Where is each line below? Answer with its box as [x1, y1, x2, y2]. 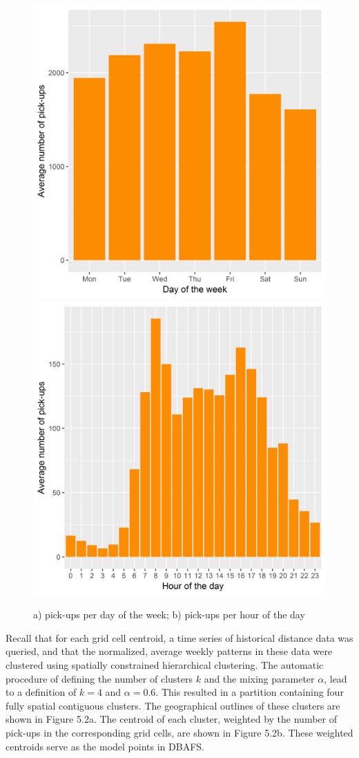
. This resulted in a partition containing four [155, 685, 344, 699]
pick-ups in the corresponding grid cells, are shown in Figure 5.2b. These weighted [6, 725, 353, 739]
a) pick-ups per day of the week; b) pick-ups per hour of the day [33, 607, 305, 622]
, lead [324, 671, 347, 685]
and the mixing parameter [204, 671, 315, 685]
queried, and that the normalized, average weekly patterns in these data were [6, 644, 333, 658]
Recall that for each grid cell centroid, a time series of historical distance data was [6, 630, 353, 645]
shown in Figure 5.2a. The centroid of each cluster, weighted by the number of [6, 712, 337, 726]
